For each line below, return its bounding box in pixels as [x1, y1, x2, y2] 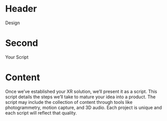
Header [5, 3, 37, 15]
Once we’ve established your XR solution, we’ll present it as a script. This [5, 88, 157, 94]
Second [5, 37, 38, 49]
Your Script [5, 54, 29, 60]
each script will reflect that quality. [5, 109, 77, 116]
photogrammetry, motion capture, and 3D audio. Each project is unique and [5, 104, 162, 110]
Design [5, 20, 20, 26]
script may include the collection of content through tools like [5, 99, 133, 105]
